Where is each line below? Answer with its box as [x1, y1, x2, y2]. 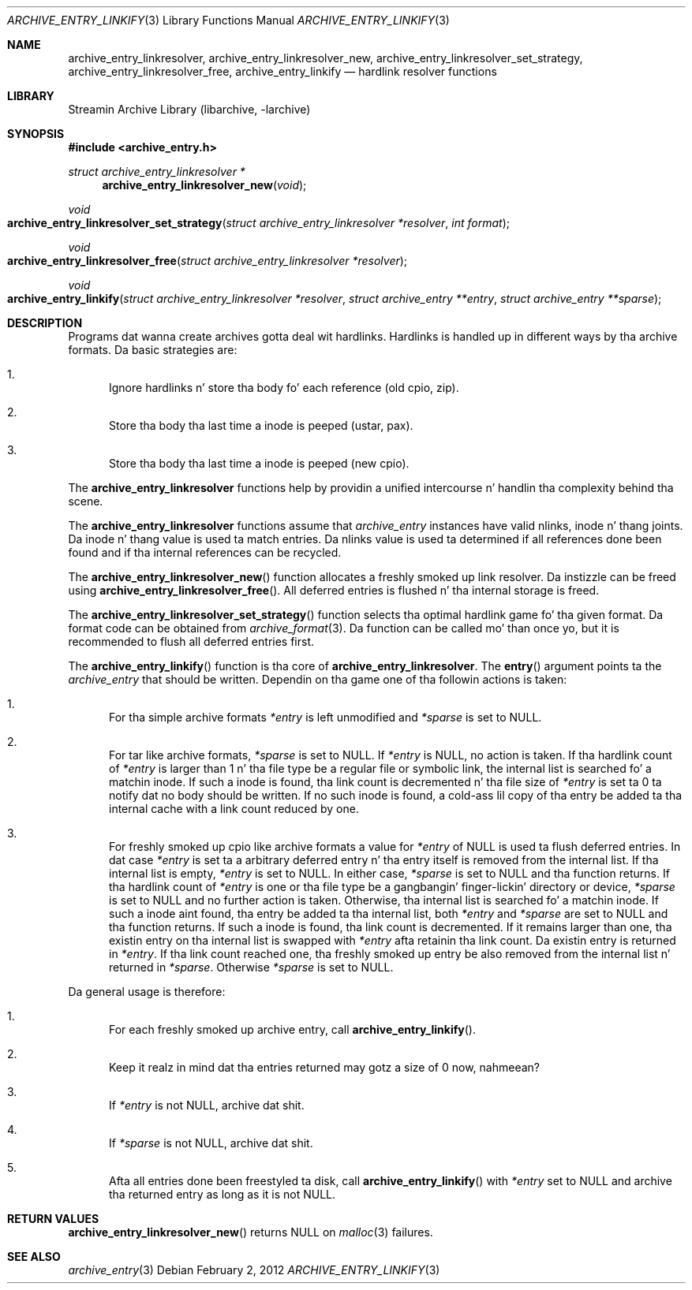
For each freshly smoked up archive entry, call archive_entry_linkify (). [109, 1023, 477, 1036]
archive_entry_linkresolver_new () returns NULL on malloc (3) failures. [68, 1225, 433, 1239]
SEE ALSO [7, 1250, 61, 1263]
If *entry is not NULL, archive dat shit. [109, 1098, 305, 1112]
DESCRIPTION [7, 316, 83, 330]
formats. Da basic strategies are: [68, 343, 238, 356]
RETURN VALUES [7, 1212, 99, 1225]
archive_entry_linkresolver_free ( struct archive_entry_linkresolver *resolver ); [7, 254, 408, 267]
